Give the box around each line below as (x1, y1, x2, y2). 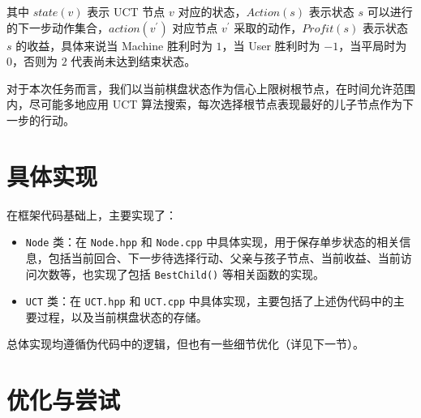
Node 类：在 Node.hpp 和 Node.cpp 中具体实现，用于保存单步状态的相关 (25, 233, 400, 250)
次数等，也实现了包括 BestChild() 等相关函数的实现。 (37, 265, 324, 282)
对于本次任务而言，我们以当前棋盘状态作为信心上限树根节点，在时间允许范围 (6, 79, 415, 96)
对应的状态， (178, 3, 247, 19)
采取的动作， (234, 19, 303, 36)
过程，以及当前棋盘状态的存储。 (37, 308, 208, 325)
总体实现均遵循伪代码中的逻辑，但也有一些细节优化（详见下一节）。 (6, 335, 364, 352)
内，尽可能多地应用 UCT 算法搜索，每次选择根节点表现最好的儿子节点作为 (6, 96, 403, 113)
